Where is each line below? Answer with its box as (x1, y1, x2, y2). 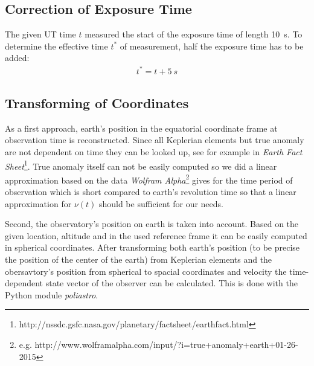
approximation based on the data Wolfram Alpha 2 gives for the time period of (5, 172, 293, 186)
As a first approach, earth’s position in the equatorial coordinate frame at (5, 121, 278, 134)
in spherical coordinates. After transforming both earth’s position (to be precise (5, 241, 300, 254)
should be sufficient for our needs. (98, 197, 223, 210)
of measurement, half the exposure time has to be (120, 39, 304, 52)
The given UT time (5, 28, 76, 40)
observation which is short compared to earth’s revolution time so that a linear (5, 185, 296, 197)
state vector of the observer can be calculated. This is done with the (45, 277, 298, 289)
